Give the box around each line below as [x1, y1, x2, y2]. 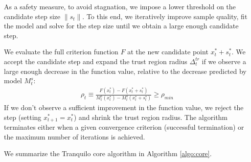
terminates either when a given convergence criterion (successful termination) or [4, 122, 244, 132]
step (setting [4, 112, 42, 122]
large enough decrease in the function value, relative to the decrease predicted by [4, 66, 247, 76]
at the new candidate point [127, 46, 208, 57]
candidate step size [4, 11, 61, 21]
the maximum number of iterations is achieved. [4, 132, 145, 142]
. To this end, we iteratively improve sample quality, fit [82, 11, 248, 21]
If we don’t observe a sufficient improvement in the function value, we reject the [4, 102, 244, 113]
